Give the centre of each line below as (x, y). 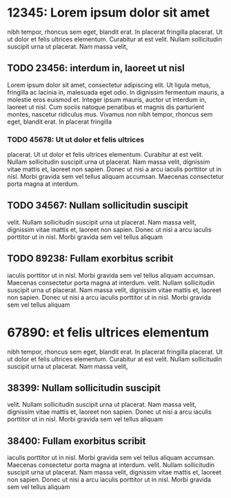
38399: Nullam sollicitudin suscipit (84, 388)
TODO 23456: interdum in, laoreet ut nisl (96, 68)
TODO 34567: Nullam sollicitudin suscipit (98, 205)
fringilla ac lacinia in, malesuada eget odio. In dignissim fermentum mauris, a (116, 92)
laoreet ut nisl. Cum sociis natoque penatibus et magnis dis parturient (106, 107)
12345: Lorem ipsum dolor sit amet (109, 13)
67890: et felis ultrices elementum (108, 332)
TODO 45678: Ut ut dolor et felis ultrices (76, 140)
